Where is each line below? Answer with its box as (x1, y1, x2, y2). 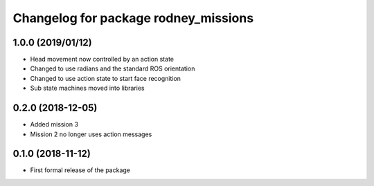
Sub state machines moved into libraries (30, 84, 145, 93)
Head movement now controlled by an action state (30, 55, 175, 64)
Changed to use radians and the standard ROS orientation (30, 64, 195, 73)
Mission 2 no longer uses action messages (30, 130, 152, 138)
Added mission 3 (30, 120, 79, 129)
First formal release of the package (30, 166, 131, 174)
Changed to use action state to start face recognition (30, 74, 181, 82)
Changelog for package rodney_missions (12, 10, 254, 26)
